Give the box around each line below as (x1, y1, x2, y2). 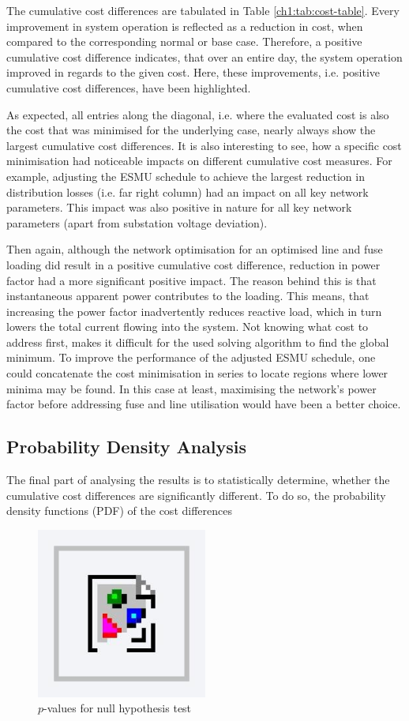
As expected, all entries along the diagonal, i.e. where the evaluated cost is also (6, 106, 389, 122)
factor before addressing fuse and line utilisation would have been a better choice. (6, 396, 401, 412)
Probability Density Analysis (6, 434, 247, 459)
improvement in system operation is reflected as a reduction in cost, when (6, 17, 363, 34)
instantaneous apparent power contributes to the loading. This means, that (6, 287, 370, 304)
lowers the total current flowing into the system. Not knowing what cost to (6, 318, 369, 335)
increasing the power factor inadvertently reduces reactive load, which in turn (6, 302, 382, 319)
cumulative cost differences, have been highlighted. (6, 79, 251, 96)
